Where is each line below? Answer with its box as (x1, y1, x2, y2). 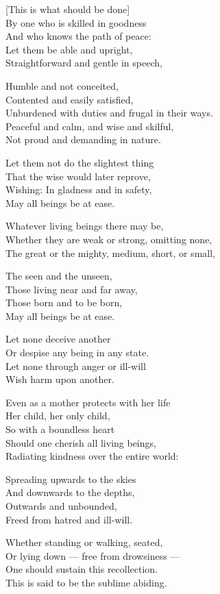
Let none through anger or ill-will (5, 358, 146, 373)
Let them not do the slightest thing (5, 155, 154, 169)
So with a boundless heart (5, 422, 115, 436)
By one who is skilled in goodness (5, 15, 147, 29)
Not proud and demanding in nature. (5, 132, 161, 147)
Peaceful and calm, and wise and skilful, (5, 119, 174, 133)
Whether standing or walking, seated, (5, 535, 163, 549)
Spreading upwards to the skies (5, 471, 136, 486)
